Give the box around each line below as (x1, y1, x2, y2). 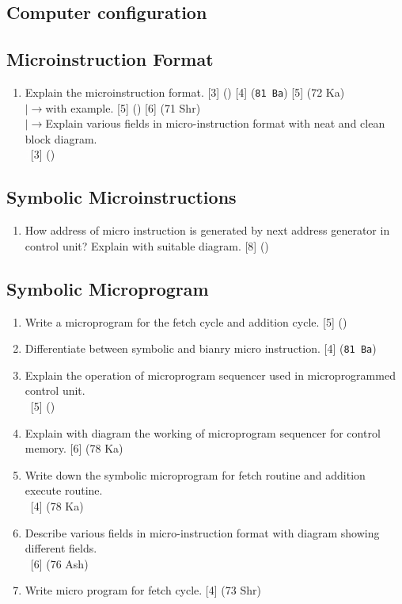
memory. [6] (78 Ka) (25, 440, 123, 457)
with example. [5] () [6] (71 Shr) (45, 99, 201, 116)
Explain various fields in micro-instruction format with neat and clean (45, 115, 385, 132)
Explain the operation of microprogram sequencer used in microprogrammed (25, 366, 396, 383)
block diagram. (25, 130, 97, 147)
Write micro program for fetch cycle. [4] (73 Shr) (25, 582, 261, 598)
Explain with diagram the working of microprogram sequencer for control (25, 424, 381, 441)
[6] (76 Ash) (30, 555, 89, 572)
